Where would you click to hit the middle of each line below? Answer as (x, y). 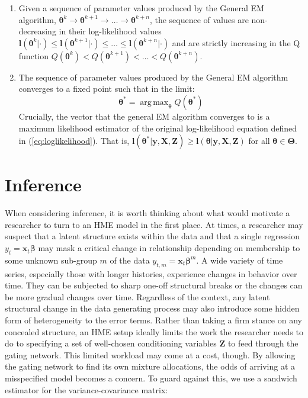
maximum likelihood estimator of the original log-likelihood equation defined (158, 128)
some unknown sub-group (51, 260)
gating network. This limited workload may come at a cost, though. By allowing (150, 354)
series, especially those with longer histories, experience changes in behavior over (151, 273)
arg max (154, 102)
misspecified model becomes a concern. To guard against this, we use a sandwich (151, 378)
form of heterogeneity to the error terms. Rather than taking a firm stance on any (153, 320)
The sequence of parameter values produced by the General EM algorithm (153, 77)
